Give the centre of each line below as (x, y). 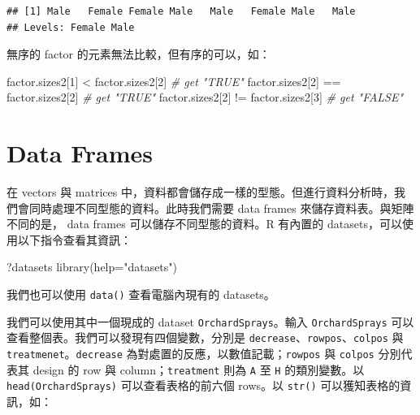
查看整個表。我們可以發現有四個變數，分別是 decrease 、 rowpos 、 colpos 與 (205, 337)
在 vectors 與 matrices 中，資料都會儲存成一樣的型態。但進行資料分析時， (200, 192)
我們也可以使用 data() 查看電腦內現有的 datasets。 (141, 294)
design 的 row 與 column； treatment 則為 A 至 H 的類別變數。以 (199, 369)
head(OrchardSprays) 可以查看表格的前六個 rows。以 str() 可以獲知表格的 (204, 385)
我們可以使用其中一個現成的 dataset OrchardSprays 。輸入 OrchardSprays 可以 (210, 321)
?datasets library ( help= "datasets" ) (92, 267)
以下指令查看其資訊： (74, 239)
